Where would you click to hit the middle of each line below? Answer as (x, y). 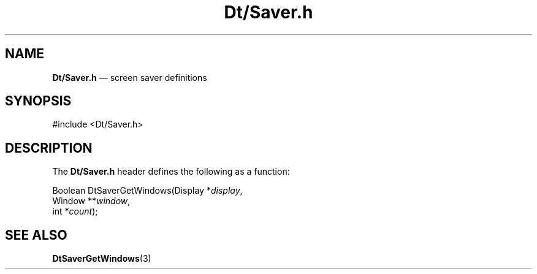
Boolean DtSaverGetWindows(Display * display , (147, 191)
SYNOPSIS (38, 101)
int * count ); (75, 211)
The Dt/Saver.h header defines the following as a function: (171, 172)
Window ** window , (91, 201)
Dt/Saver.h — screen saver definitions (130, 77)
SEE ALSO (36, 235)
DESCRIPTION (49, 148)
